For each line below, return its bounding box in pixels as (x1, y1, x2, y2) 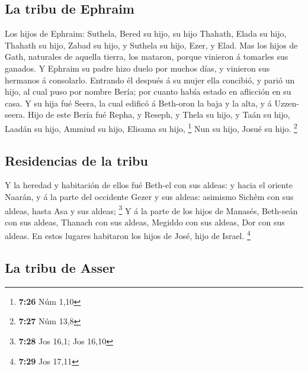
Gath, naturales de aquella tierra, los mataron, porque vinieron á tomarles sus (5, 50, 288, 63)
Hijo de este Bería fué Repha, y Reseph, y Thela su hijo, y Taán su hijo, (27, 108, 290, 121)
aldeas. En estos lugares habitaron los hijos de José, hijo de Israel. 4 (5, 228, 251, 242)
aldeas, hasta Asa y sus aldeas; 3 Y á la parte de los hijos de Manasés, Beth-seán (5, 202, 298, 217)
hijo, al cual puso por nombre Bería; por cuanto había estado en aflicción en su (5, 85, 291, 98)
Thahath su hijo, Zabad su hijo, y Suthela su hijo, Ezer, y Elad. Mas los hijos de (5, 38, 298, 51)
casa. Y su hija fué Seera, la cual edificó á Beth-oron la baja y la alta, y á (5, 96, 272, 109)
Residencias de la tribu (5, 151, 148, 169)
